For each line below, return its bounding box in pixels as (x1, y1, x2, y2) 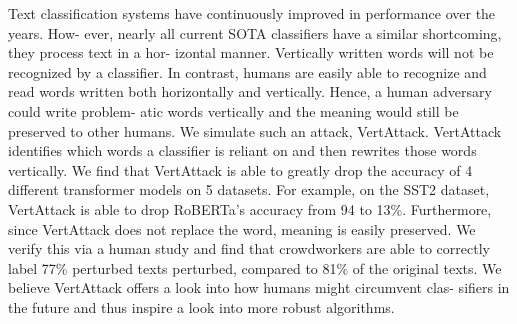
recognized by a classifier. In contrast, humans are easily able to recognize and (8, 61, 487, 82)
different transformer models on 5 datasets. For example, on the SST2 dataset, (8, 179, 490, 200)
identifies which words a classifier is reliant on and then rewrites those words (8, 140, 477, 161)
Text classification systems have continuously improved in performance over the (8, 3, 496, 23)
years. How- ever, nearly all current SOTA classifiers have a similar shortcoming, (8, 22, 502, 43)
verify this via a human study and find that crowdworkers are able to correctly (8, 238, 490, 259)
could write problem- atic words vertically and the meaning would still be (8, 100, 459, 121)
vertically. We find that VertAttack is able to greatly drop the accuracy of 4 (8, 159, 473, 180)
